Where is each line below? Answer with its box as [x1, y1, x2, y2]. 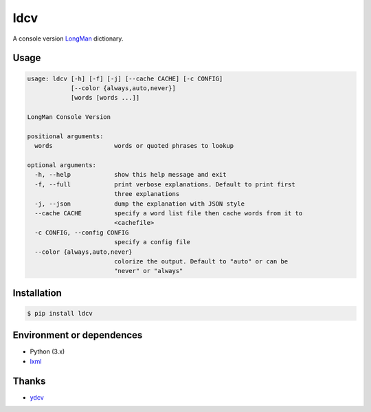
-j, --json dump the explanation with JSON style [34, 199, 245, 208]
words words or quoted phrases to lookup [34, 142, 234, 150]
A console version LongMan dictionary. [12, 34, 124, 43]
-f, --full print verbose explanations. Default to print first [34, 180, 295, 188]
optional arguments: [27, 162, 96, 169]
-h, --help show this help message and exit [34, 171, 227, 179]
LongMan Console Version [27, 113, 111, 121]
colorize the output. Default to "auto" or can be [113, 257, 289, 265]
